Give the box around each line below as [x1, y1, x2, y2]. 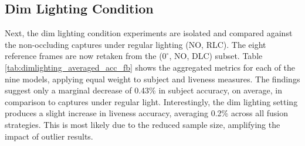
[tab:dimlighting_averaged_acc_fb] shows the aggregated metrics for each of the [5, 61, 296, 73]
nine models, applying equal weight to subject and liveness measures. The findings [5, 72, 300, 85]
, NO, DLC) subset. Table [169, 50, 263, 62]
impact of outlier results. [5, 130, 93, 142]
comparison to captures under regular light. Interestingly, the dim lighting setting [5, 95, 298, 107]
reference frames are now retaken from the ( [5, 50, 162, 62]
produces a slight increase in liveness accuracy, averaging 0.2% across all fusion [5, 107, 288, 119]
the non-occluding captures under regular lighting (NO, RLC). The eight [5, 38, 266, 50]
